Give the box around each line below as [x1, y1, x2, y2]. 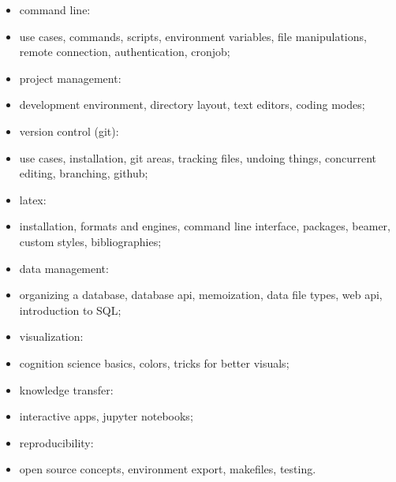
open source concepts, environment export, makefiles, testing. [19, 461, 316, 477]
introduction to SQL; [19, 301, 121, 318]
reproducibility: [19, 434, 94, 450]
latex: [19, 191, 47, 207]
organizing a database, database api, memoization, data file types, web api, [19, 286, 383, 303]
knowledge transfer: [19, 381, 114, 398]
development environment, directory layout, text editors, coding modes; [19, 96, 365, 113]
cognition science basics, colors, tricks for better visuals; [19, 354, 290, 371]
